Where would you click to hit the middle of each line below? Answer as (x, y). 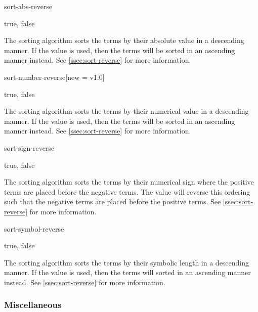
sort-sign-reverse (29, 147)
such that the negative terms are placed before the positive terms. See (113, 202)
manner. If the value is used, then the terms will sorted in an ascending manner (127, 272)
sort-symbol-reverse (34, 228)
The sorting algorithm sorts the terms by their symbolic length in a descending (127, 262)
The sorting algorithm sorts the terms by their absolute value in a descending (124, 40)
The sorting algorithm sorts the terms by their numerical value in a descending (126, 111)
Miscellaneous (33, 305)
